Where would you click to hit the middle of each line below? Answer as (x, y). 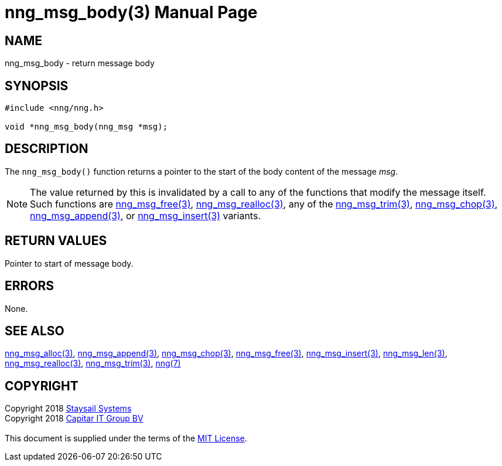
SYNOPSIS (37, 86)
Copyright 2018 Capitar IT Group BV (74, 419)
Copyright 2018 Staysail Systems (68, 409)
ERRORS (30, 286)
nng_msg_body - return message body (80, 63)
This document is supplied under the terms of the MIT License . (126, 438)
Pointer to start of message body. (69, 263)
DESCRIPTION (47, 149)
